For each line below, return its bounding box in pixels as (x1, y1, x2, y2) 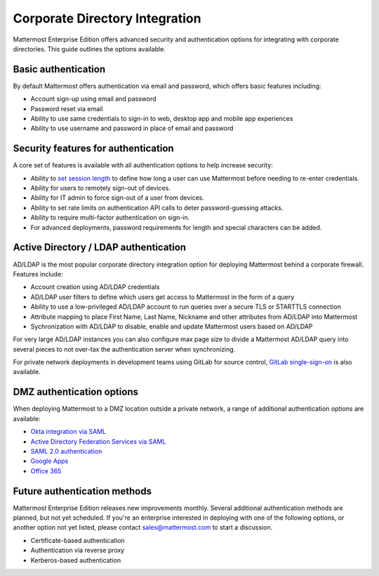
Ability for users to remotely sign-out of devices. (30, 184, 171, 193)
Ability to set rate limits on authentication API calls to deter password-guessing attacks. (30, 203, 284, 212)
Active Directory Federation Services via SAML (30, 437, 166, 446)
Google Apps (30, 457, 69, 466)
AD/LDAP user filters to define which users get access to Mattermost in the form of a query (30, 293, 295, 301)
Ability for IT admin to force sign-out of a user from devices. (30, 193, 205, 202)
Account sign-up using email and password (30, 95, 157, 103)
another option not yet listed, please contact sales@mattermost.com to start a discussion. (13, 523, 273, 532)
